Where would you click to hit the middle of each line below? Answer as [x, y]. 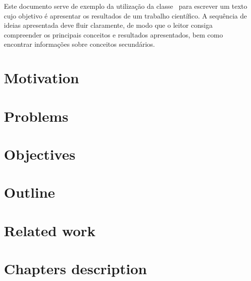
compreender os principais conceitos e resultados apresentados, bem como [114, 34]
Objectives [40, 154]
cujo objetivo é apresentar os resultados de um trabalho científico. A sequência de [125, 15]
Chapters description [75, 269]
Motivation [42, 78]
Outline [30, 192]
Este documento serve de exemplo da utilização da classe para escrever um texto [125, 6]
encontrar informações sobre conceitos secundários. [80, 44]
